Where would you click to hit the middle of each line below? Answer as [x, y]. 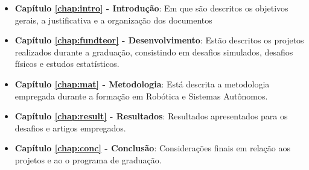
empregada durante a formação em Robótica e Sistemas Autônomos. [141, 96]
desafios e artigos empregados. [70, 127]
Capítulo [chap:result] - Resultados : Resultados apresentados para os [151, 116]
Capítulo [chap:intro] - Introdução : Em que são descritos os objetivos [151, 8]
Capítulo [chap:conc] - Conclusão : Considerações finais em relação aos [152, 148]
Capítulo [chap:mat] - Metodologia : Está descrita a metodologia [142, 83]
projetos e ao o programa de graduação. [88, 159]
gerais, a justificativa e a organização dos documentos [113, 20]
